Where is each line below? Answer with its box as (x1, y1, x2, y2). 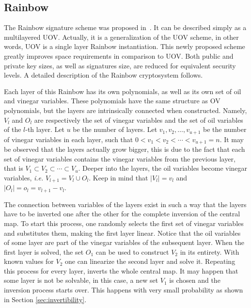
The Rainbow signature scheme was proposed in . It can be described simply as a (4, 22, 247, 32)
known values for (4, 256, 54, 266)
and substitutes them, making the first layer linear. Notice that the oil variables (4, 227, 241, 238)
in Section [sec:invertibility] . (4, 294, 87, 304)
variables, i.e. (4, 172, 44, 182)
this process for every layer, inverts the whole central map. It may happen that (4, 265, 238, 276)
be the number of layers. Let (73, 124, 157, 134)
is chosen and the (169, 275, 220, 285)
